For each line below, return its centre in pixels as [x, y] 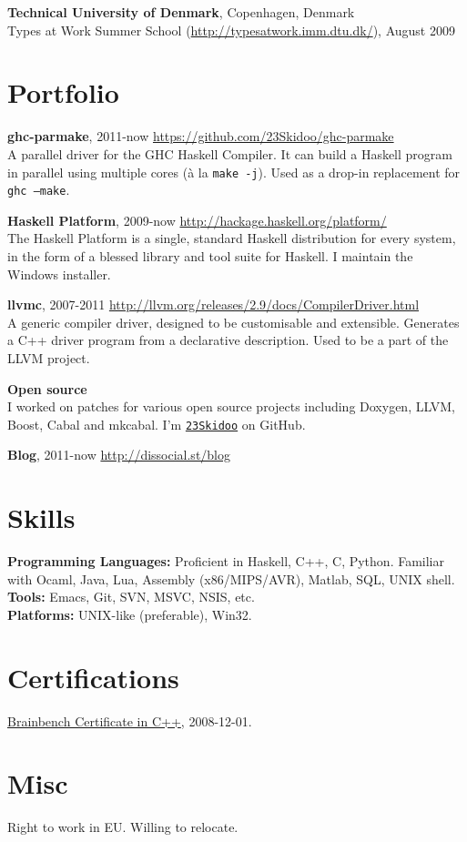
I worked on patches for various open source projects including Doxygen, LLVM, [231, 406]
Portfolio [63, 92]
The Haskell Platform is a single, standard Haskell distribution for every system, [232, 238]
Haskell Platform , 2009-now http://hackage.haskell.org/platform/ [197, 220]
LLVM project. [49, 357]
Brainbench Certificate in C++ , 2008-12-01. [130, 720]
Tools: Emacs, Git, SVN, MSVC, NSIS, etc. [131, 597]
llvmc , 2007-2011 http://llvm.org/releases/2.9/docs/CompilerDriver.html [213, 304]
